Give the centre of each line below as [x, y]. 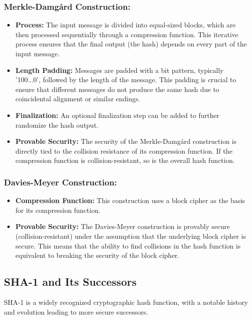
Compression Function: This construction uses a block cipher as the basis [130, 200]
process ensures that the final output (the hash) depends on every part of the [131, 44]
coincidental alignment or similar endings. [78, 99]
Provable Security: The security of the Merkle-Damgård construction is [126, 141]
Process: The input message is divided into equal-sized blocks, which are [126, 25]
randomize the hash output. [57, 125]
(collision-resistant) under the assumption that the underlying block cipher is [131, 236]
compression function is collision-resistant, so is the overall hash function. [125, 160]
